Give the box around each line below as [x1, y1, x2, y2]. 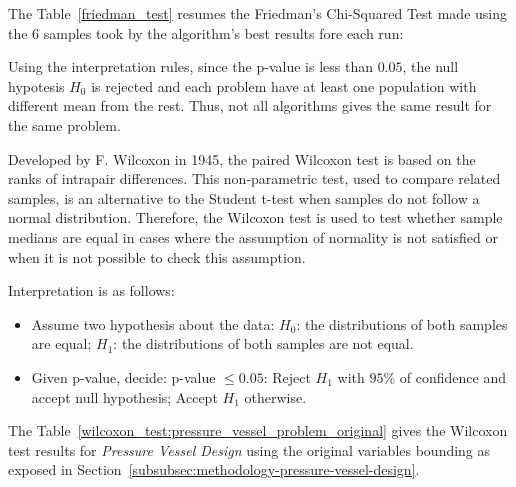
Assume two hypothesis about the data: [31, 313, 275, 334]
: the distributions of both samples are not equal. [113, 333, 414, 354]
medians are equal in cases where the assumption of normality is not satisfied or [8, 226, 498, 247]
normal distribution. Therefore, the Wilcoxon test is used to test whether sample [8, 207, 503, 228]
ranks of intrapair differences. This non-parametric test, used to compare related [8, 168, 501, 189]
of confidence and [399, 366, 506, 387]
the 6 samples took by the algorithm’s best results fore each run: [8, 22, 404, 43]
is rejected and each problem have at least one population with [91, 75, 477, 96]
